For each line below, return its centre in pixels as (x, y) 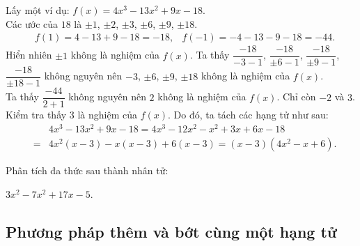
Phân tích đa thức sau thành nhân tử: (87, 170)
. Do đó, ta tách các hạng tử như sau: (248, 115)
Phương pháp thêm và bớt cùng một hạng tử (171, 231)
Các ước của (32, 23)
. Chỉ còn (296, 97)
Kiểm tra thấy (36, 115)
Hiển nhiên (29, 55)
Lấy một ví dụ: (38, 10)
